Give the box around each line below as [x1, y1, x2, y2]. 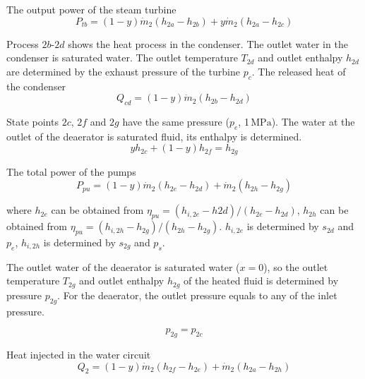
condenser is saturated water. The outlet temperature [6, 50, 238, 65]
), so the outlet [263, 259, 328, 274]
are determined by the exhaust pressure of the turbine [6, 64, 240, 78]
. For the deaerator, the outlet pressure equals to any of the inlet [57, 287, 337, 302]
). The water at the [271, 114, 355, 128]
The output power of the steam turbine [6, 2, 176, 16]
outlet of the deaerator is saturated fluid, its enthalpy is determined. [6, 128, 302, 143]
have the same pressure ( [122, 114, 229, 128]
